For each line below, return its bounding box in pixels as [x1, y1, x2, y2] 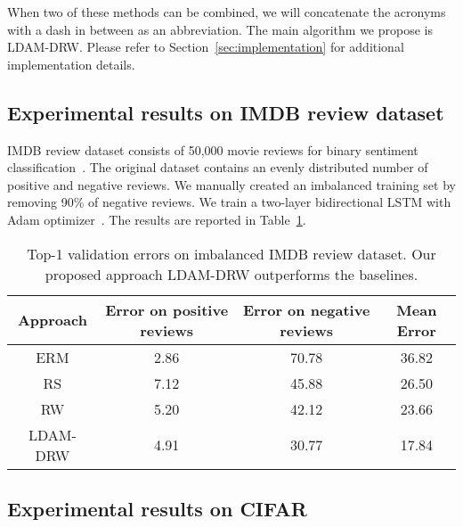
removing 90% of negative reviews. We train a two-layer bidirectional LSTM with [7, 193, 451, 211]
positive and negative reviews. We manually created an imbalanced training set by [7, 175, 456, 194]
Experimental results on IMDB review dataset [7, 98, 444, 126]
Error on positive [105, 299, 229, 320]
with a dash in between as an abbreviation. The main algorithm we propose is [7, 20, 433, 38]
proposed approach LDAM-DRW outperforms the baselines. [45, 263, 418, 284]
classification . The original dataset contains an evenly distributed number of [7, 158, 428, 177]
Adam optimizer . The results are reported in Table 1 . [7, 210, 306, 228]
